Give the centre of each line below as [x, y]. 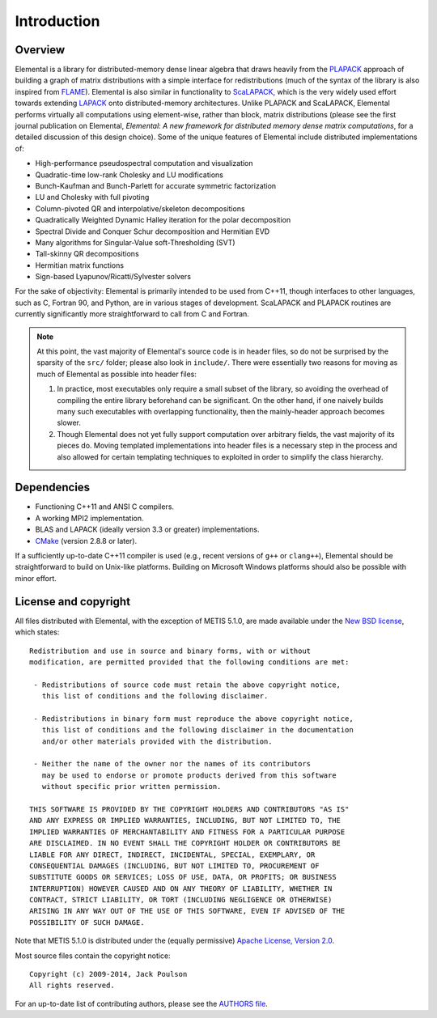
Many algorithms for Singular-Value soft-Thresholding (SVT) [135, 242]
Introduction [57, 21]
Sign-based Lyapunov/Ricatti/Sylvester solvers [113, 277]
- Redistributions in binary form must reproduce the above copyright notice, [193, 719]
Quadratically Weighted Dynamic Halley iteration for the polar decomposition [163, 220]
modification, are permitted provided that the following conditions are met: [189, 662]
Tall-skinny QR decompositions [87, 254]
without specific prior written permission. [132, 787]
